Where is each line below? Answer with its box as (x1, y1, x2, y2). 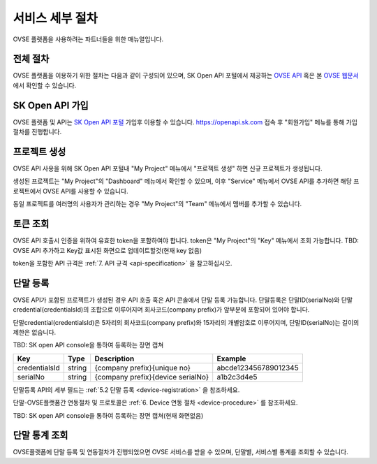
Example (216, 354, 246, 363)
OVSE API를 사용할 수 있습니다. (43, 187, 128, 195)
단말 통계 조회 (13, 430, 68, 442)
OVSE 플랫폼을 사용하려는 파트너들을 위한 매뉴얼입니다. (13, 35, 164, 43)
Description (94, 354, 135, 363)
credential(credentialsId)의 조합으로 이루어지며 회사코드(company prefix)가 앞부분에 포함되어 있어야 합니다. (13, 305, 310, 314)
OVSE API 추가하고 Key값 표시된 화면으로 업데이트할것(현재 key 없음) (13, 246, 202, 254)
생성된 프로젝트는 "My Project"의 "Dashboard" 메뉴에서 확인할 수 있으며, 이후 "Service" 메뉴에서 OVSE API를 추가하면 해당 (13, 177, 353, 185)
